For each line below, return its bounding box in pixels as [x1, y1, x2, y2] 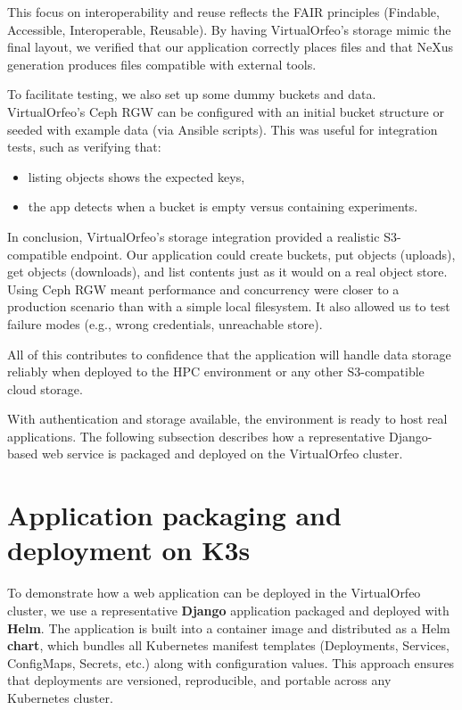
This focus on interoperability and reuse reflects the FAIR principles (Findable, [7, 3, 440, 21]
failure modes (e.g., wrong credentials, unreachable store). [7, 314, 323, 333]
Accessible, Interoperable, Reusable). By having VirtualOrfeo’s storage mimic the [7, 20, 451, 38]
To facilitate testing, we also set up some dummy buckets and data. [7, 85, 376, 103]
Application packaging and [7, 497, 342, 533]
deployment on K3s [7, 532, 251, 568]
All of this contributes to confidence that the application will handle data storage [7, 344, 451, 363]
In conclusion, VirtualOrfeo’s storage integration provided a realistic [7, 227, 380, 245]
